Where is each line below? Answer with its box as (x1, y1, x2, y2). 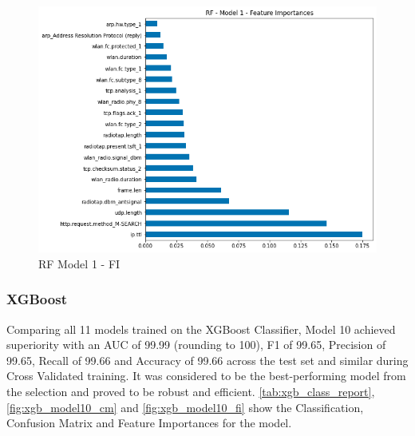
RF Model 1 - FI (38, 255, 121, 272)
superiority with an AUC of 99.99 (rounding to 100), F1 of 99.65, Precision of (6, 336, 386, 353)
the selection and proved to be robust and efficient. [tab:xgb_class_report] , (6, 383, 375, 400)
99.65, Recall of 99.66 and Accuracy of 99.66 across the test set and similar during (6, 351, 409, 368)
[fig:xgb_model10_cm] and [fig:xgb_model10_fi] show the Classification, (6, 398, 364, 415)
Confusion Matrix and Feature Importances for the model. (6, 414, 292, 431)
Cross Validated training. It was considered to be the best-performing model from (6, 367, 406, 384)
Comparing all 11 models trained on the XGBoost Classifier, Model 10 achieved (6, 320, 396, 337)
